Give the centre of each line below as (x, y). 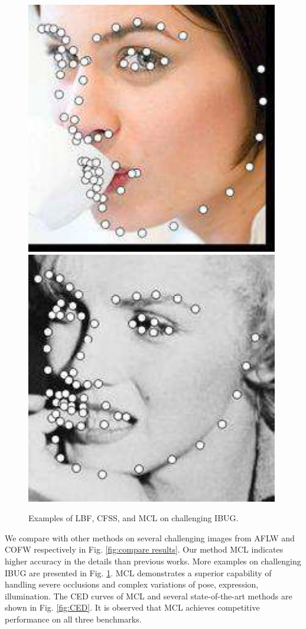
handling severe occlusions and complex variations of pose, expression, (132, 584)
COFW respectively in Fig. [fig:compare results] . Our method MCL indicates (144, 549)
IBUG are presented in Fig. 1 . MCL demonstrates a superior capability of (138, 572)
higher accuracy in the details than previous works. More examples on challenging (153, 561)
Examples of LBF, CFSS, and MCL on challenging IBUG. (134, 518)
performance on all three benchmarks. (73, 619)
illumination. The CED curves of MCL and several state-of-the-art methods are (149, 596)
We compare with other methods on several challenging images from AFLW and (150, 537)
